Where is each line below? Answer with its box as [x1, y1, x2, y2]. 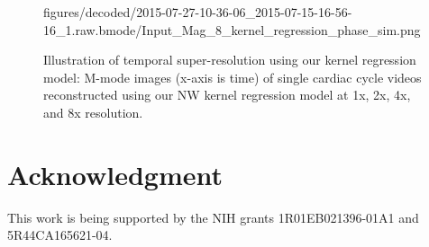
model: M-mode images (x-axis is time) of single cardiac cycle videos [43, 67, 422, 86]
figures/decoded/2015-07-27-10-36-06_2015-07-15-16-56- [43, 3, 352, 21]
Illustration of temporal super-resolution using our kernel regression [43, 50, 416, 69]
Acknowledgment [7, 155, 223, 192]
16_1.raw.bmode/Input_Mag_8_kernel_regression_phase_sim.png [43, 20, 421, 39]
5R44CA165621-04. [7, 225, 113, 244]
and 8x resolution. [43, 102, 143, 121]
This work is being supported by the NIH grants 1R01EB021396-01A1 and [7, 207, 419, 226]
